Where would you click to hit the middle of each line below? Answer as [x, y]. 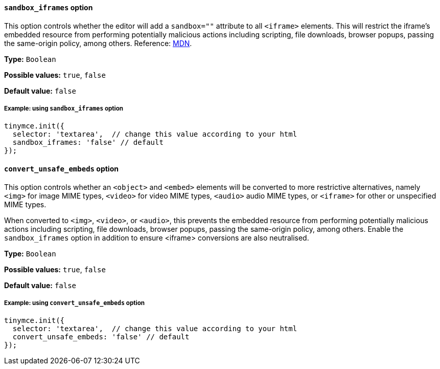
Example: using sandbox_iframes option [64, 108]
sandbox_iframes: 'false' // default [88, 143]
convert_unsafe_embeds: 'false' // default [101, 337]
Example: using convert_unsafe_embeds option [75, 303]
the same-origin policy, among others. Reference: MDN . [98, 43]
